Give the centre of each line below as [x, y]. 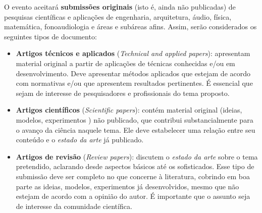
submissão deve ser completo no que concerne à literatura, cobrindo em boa [133, 176]
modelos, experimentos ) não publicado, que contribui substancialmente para [135, 119]
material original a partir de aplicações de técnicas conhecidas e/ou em [125, 63]
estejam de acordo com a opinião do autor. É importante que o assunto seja [133, 196]
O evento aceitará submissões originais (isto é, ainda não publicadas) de [120, 7]
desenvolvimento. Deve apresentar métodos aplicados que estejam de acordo [133, 73]
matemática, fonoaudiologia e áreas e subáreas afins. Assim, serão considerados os [130, 26]
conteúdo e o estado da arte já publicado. [80, 140]
